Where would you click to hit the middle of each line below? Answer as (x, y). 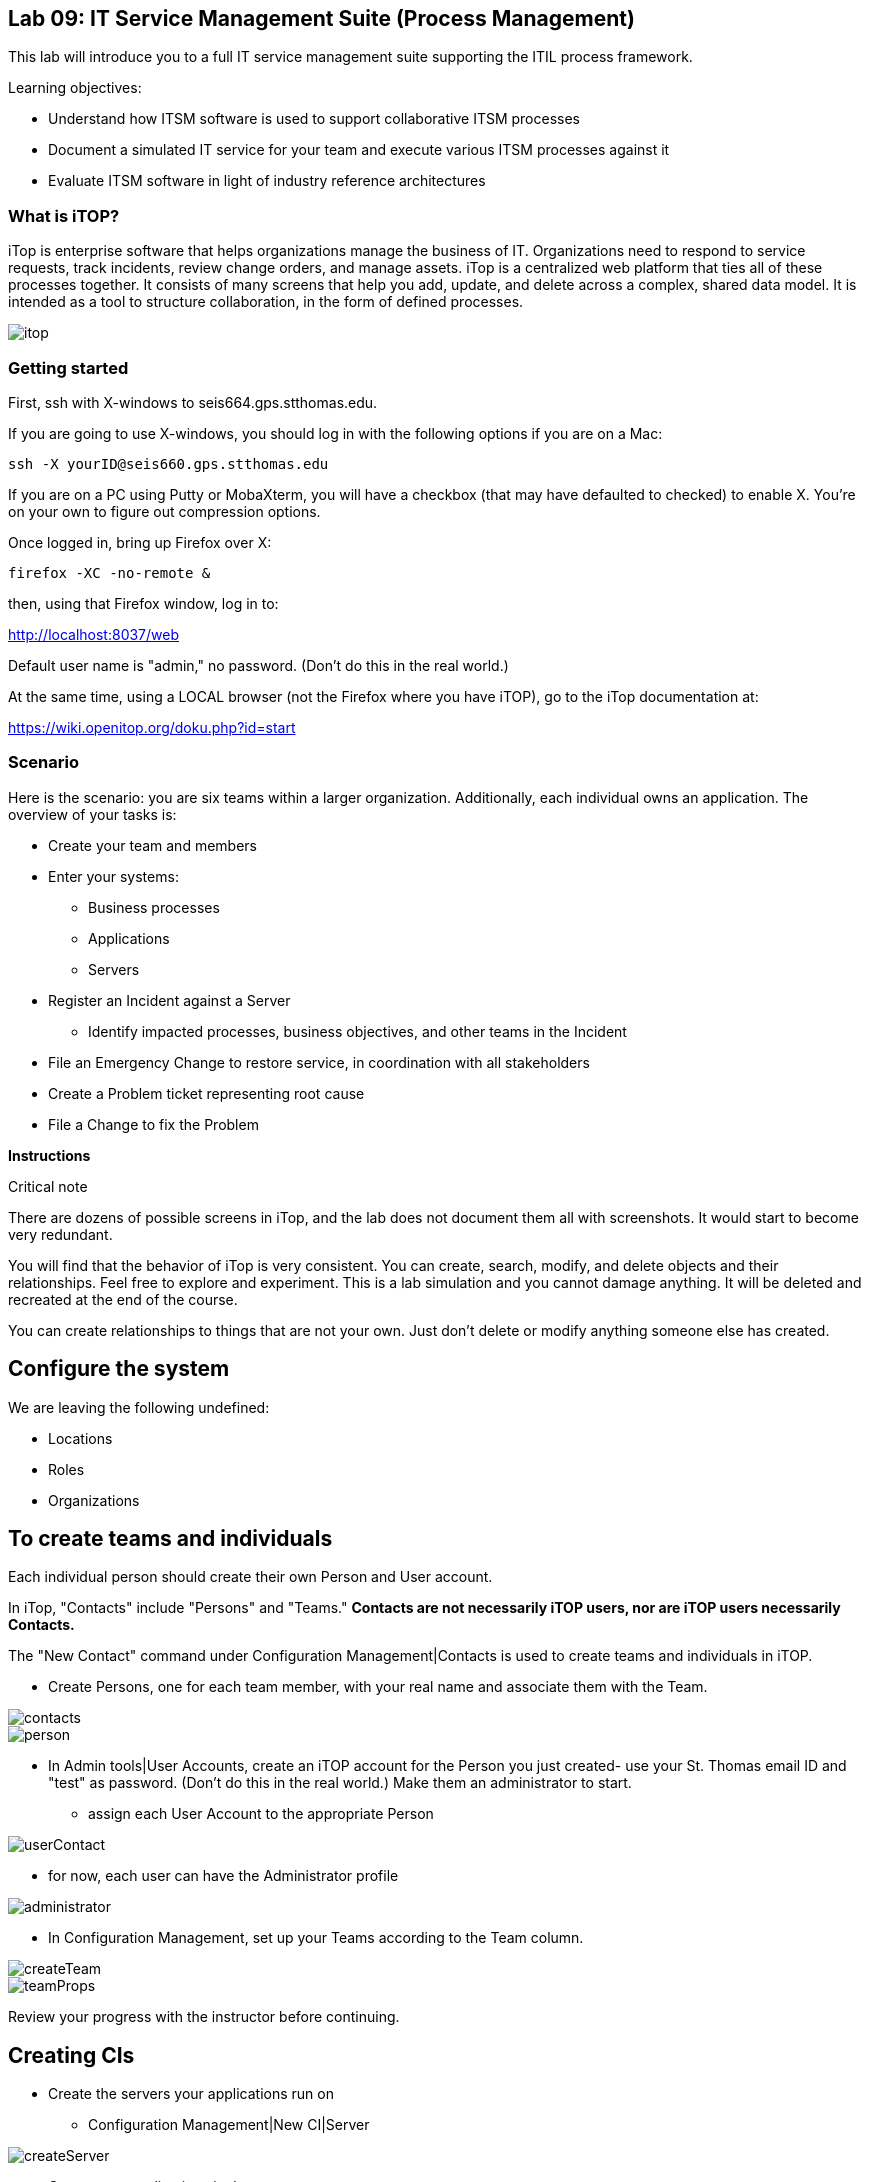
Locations (80, 1438)
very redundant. (60, 1234)
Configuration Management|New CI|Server (229, 2125)
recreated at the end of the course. (123, 1299)
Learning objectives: (75, 88)
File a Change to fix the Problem (153, 1124)
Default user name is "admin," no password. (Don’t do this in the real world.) (258, 665)
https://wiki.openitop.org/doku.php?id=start (152, 727)
